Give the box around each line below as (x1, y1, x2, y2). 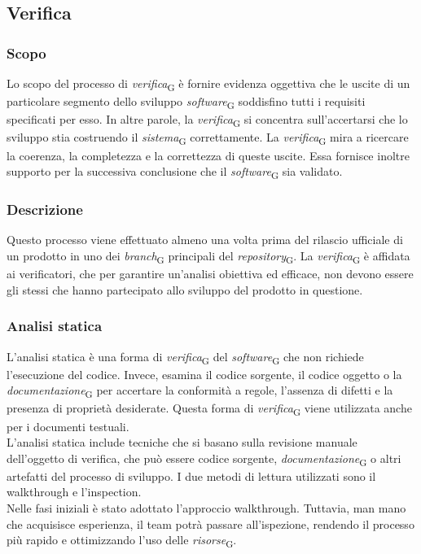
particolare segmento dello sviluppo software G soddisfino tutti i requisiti (7, 93, 366, 111)
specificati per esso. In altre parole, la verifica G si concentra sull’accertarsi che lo (7, 111, 408, 130)
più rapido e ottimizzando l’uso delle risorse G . (7, 531, 237, 551)
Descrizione (7, 199, 83, 220)
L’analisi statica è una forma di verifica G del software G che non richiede (7, 347, 364, 367)
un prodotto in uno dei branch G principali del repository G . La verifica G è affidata (7, 247, 410, 266)
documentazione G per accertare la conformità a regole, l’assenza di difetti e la (7, 382, 393, 401)
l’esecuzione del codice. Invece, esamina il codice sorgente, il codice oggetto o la (7, 365, 402, 382)
